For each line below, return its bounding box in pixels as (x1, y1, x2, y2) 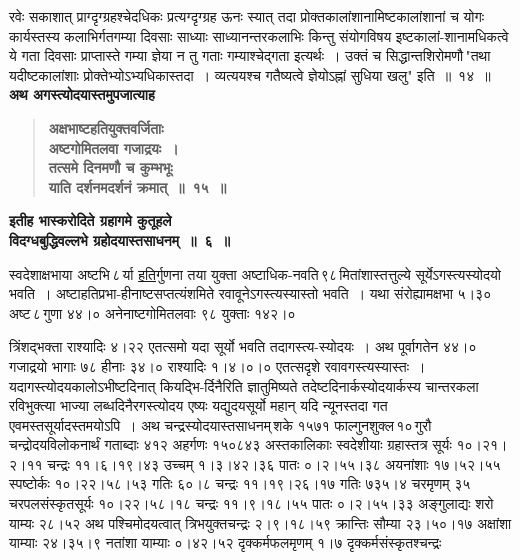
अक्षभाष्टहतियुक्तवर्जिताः (48, 117, 164, 138)
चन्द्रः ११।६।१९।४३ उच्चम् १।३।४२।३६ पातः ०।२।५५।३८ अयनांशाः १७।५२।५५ (47, 453, 501, 474)
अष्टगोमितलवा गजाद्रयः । (48, 137, 179, 158)
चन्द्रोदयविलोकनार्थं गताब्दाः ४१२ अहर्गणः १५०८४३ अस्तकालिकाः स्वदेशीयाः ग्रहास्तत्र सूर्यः (9, 434, 452, 455)
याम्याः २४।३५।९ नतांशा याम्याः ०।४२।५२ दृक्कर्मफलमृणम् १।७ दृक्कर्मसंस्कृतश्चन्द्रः (9, 532, 442, 553)
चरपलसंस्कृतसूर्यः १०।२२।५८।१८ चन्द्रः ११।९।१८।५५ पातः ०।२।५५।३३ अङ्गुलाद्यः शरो (9, 493, 494, 514)
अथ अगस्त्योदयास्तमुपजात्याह (9, 84, 155, 105)
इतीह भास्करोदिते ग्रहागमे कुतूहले (9, 210, 172, 231)
